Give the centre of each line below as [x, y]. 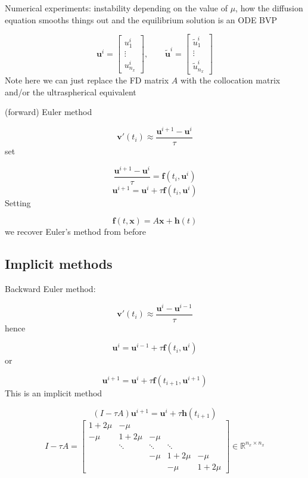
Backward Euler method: [50, 289]
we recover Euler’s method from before [75, 232]
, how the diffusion [269, 8]
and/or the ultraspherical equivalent [71, 91]
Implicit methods [59, 264]
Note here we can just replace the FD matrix [87, 80]
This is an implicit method [54, 393]
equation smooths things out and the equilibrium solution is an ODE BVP [141, 19]
